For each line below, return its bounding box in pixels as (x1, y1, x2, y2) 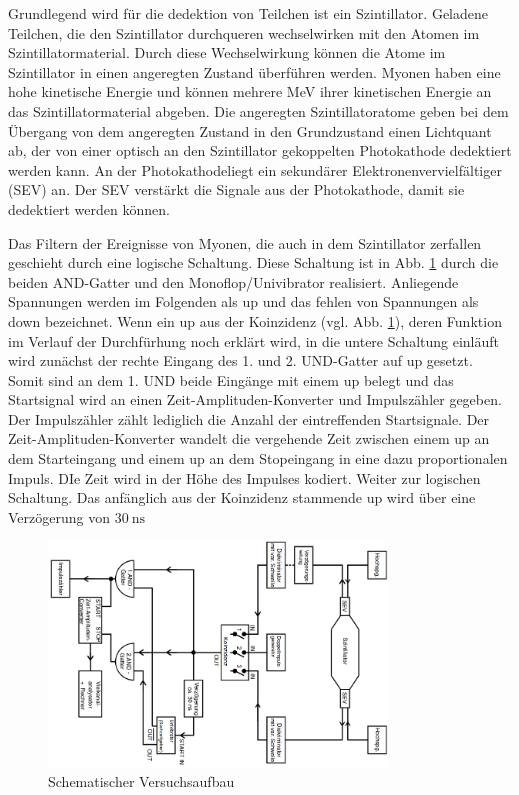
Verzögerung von (8, 506, 110, 527)
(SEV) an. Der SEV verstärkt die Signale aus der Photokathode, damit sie (8, 179, 465, 200)
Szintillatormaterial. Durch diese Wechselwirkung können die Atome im (8, 42, 446, 63)
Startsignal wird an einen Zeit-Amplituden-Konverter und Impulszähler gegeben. (8, 389, 502, 410)
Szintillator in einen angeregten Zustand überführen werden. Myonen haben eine (8, 61, 501, 82)
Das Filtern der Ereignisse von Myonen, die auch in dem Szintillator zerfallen (8, 232, 482, 253)
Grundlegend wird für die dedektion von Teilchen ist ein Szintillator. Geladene (8, 3, 488, 23)
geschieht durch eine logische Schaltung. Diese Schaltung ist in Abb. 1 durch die (8, 252, 499, 273)
